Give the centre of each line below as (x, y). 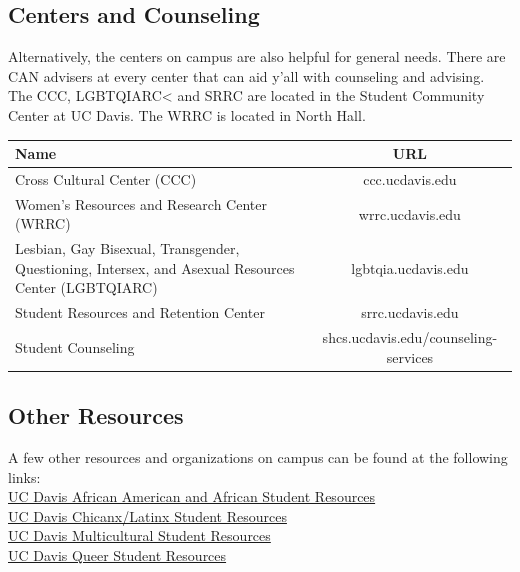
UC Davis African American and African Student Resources (192, 496)
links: (24, 476)
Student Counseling (75, 346)
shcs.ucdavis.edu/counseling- (410, 337)
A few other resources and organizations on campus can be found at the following (258, 456)
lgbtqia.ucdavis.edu (410, 267)
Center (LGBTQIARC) (86, 287)
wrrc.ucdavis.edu (409, 213)
